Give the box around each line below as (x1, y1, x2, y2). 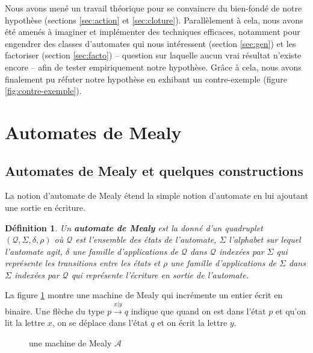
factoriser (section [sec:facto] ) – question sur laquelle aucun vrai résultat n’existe (5, 49, 302, 61)
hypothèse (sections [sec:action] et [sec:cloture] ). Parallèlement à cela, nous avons (5, 13, 303, 26)
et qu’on (275, 304, 306, 317)
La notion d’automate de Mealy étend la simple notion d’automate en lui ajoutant (5, 189, 308, 202)
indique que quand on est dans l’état (131, 304, 266, 317)
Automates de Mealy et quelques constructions (5, 161, 303, 180)
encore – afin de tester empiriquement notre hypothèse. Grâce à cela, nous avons (5, 60, 302, 73)
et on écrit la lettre (157, 316, 228, 329)
